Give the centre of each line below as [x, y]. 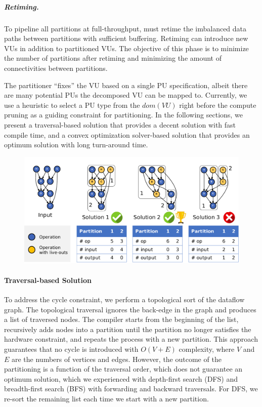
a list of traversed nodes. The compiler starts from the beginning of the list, [121, 319]
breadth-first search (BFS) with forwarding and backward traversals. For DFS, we [131, 389]
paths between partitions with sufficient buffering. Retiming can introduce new [126, 38]
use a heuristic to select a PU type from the [72, 105]
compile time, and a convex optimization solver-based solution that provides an [127, 134]
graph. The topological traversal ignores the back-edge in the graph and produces [130, 309]
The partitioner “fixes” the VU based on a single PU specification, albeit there [126, 85]
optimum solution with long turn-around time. [76, 145]
